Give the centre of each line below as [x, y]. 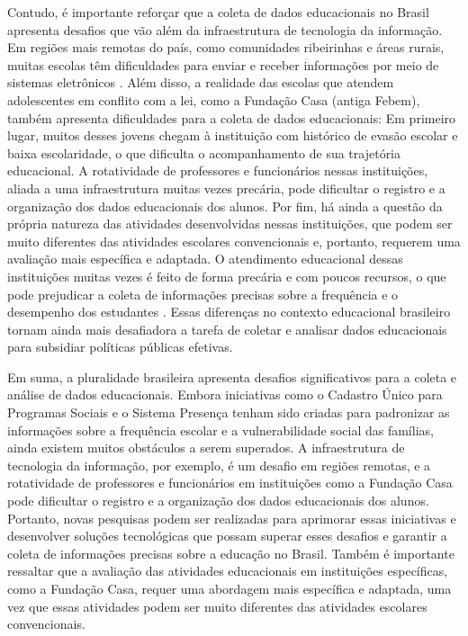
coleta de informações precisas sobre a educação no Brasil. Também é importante [231, 553]
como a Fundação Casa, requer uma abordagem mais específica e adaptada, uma [229, 588]
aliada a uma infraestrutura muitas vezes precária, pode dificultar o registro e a [226, 188]
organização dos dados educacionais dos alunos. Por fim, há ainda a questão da [225, 206]
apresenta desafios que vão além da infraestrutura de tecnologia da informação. [225, 29]
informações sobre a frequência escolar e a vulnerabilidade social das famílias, [220, 430]
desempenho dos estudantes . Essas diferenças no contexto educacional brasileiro [229, 312]
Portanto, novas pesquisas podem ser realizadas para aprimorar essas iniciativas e [232, 518]
